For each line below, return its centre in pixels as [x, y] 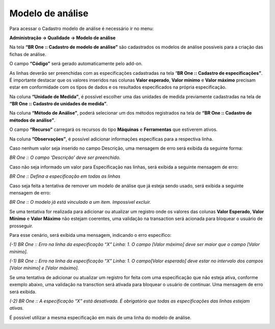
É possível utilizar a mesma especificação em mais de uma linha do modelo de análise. [101, 317]
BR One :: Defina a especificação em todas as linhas [65, 176]
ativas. [17, 308]
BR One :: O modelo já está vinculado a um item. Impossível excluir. [80, 202]
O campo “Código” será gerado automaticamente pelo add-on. [76, 64]
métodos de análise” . [32, 120]
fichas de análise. [28, 54]
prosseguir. [21, 226]
